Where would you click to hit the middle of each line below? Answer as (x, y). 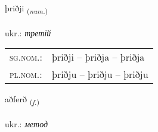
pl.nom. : (26, 74)
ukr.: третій (28, 32)
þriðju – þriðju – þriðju (100, 74)
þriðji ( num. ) (27, 9)
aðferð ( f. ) (22, 100)
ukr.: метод (27, 124)
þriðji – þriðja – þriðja (98, 57)
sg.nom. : (26, 57)
